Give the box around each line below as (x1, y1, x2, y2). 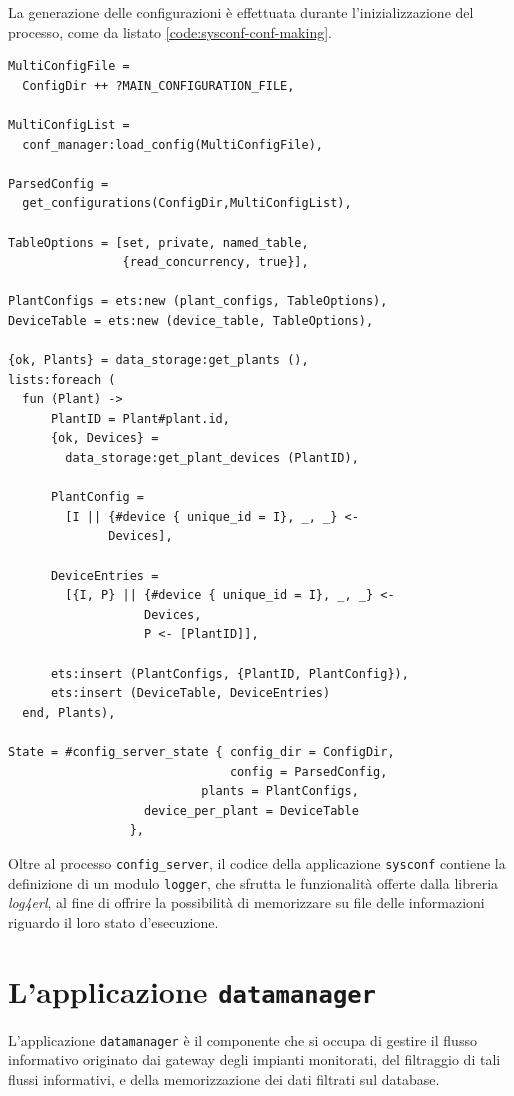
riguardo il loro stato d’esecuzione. (8, 911, 219, 932)
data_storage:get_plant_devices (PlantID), (65, 451, 359, 466)
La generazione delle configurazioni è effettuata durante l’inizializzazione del (8, 2, 474, 22)
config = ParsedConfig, (229, 764, 388, 779)
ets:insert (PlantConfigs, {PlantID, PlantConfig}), (50, 666, 409, 681)
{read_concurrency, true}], (122, 255, 309, 270)
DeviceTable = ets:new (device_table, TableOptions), (8, 313, 374, 328)
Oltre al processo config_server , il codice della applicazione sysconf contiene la (8, 852, 506, 873)
